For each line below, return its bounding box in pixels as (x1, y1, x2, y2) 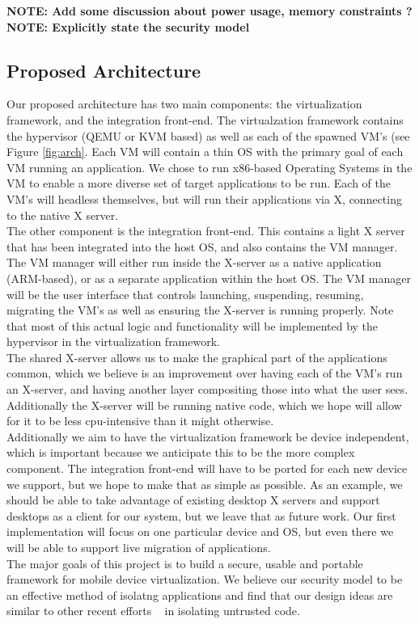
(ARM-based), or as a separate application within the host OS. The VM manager (6, 269, 411, 286)
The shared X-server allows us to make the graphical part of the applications (6, 348, 387, 365)
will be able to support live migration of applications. (6, 539, 271, 556)
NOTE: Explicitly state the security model (6, 18, 250, 35)
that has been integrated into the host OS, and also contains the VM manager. (6, 238, 398, 255)
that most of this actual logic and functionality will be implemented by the (6, 317, 379, 334)
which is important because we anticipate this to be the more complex (6, 444, 355, 461)
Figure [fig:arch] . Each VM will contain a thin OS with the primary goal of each (6, 143, 404, 160)
